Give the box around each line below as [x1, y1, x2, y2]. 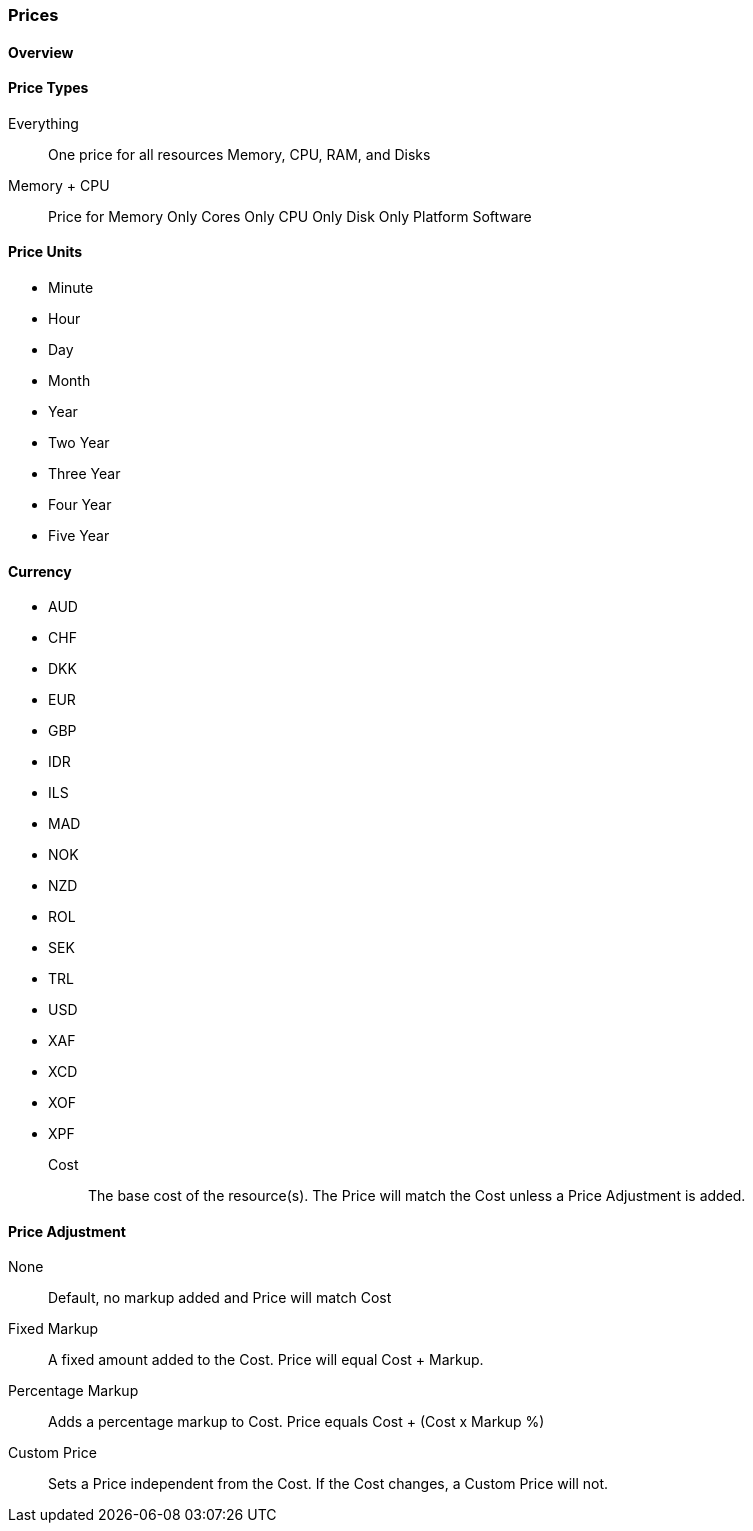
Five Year [48, 527, 110, 545]
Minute [48, 279, 94, 297]
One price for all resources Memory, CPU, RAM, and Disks [48, 145, 431, 163]
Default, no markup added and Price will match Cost [48, 1289, 392, 1307]
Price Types [8, 79, 89, 97]
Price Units [8, 243, 83, 261]
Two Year [48, 434, 110, 452]
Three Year [48, 465, 121, 483]
